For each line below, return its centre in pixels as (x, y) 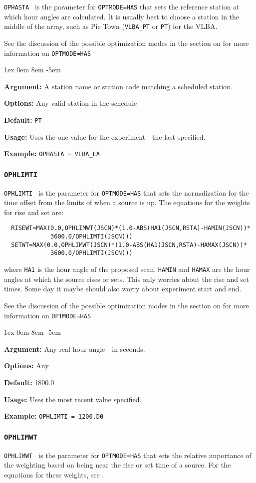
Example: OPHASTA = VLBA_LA (52, 153)
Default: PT (23, 120)
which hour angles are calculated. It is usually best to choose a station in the (122, 16)
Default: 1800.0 (29, 382)
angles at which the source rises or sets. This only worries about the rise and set (127, 279)
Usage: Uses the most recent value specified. (73, 399)
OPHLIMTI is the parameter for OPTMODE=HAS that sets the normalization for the (127, 192)
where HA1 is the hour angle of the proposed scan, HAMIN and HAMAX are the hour (127, 269)
